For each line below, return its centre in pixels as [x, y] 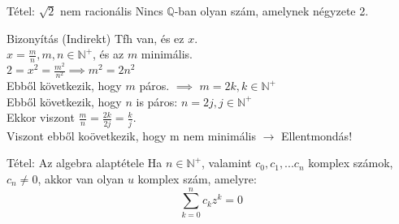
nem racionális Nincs [112, 11]
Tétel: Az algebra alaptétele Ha [85, 163]
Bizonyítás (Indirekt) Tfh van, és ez [95, 38]
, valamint [227, 163]
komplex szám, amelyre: [197, 178]
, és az [108, 54]
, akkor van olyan [81, 178]
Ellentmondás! [317, 135]
